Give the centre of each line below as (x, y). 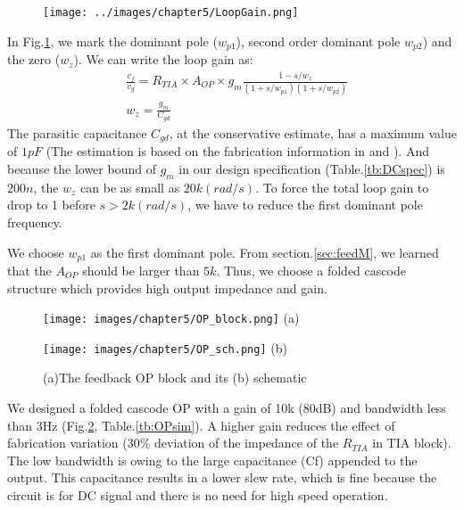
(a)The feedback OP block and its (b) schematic (175, 378)
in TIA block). (412, 443)
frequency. (35, 222)
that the (29, 270)
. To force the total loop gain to (342, 187)
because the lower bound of (82, 168)
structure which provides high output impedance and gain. (167, 288)
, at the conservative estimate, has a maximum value (313, 132)
